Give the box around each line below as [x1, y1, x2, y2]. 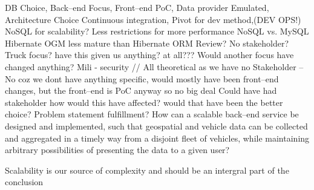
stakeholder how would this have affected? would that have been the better [5, 96, 283, 108]
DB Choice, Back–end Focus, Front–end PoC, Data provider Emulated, [5, 1, 269, 13]
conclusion [5, 175, 44, 188]
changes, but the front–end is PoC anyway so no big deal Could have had [5, 84, 277, 97]
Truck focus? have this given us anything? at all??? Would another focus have [5, 48, 294, 61]
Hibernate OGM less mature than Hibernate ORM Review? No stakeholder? [5, 36, 289, 49]
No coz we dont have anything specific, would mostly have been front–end [5, 72, 279, 85]
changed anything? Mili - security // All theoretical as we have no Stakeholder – [5, 60, 304, 73]
